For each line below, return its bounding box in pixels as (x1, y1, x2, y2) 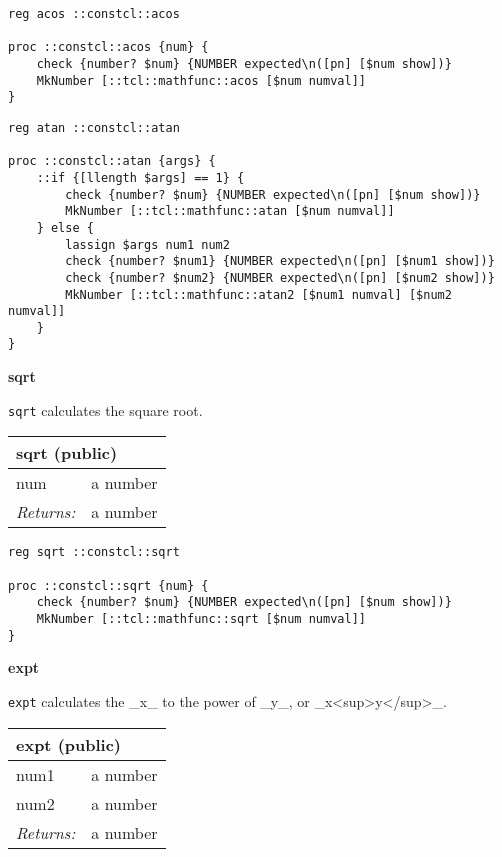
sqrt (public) (16, 441, 118, 465)
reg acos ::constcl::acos (8, 7, 180, 21)
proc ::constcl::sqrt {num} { (8, 578, 209, 593)
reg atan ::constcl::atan (8, 120, 180, 135)
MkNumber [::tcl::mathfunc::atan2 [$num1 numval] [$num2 (65, 287, 452, 302)
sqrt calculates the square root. (8, 399, 203, 420)
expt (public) (16, 732, 122, 756)
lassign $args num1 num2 (65, 237, 230, 252)
